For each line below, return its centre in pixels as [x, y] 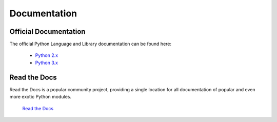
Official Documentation [47, 32]
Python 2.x [47, 55]
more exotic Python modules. [41, 97]
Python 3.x [47, 63]
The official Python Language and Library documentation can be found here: [91, 44]
